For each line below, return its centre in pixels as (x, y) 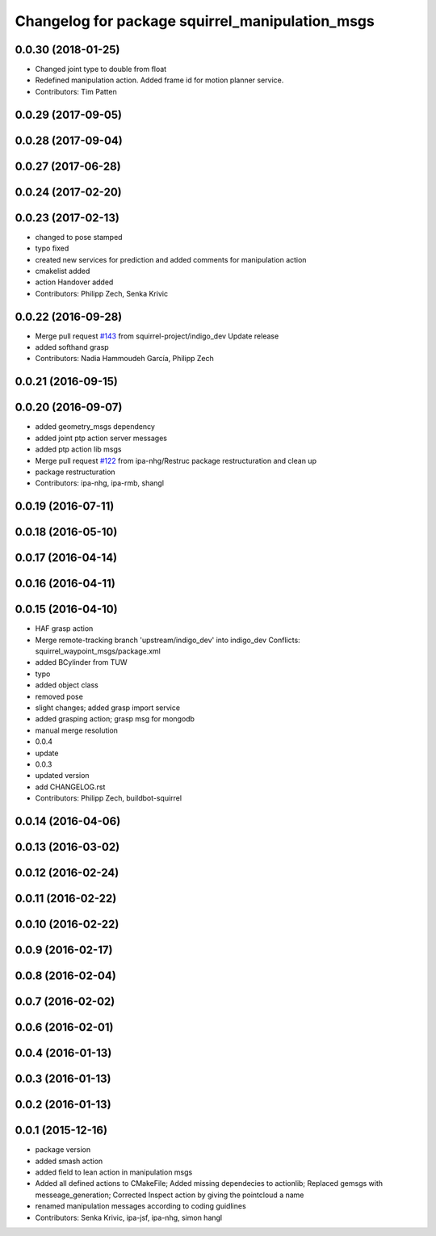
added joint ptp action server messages (101, 438)
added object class (67, 685)
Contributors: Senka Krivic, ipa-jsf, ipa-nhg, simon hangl (129, 1217)
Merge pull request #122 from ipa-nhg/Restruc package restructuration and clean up (176, 460)
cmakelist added (63, 271)
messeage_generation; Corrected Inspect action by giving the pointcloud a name (170, 1195)
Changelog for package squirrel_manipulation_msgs (195, 21)
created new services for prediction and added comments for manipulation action (171, 259)
